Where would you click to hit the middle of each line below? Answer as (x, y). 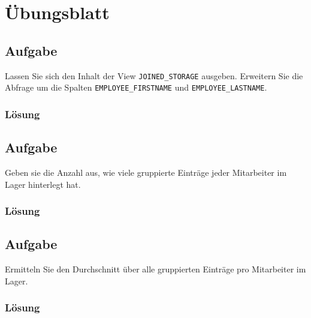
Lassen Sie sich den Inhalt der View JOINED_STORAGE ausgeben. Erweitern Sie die (154, 75)
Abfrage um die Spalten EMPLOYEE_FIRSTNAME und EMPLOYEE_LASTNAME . (136, 87)
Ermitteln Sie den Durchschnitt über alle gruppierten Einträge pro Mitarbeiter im (155, 269)
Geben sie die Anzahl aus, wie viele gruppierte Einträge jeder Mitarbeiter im (146, 172)
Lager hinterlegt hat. (43, 184)
